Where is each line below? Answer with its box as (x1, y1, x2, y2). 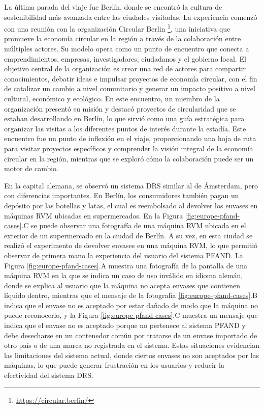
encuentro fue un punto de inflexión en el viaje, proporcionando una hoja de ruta (4, 133, 256, 144)
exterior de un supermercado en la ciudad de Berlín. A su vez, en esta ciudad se (4, 230, 253, 240)
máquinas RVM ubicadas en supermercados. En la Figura (4, 210, 183, 221)
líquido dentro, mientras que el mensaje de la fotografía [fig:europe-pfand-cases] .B (4, 290, 257, 301)
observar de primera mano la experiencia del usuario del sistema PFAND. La (4, 250, 243, 260)
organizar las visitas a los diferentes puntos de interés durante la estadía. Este (4, 123, 246, 133)
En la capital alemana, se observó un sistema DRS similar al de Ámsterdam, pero (4, 180, 258, 190)
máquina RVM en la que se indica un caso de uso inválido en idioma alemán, (4, 270, 243, 281)
